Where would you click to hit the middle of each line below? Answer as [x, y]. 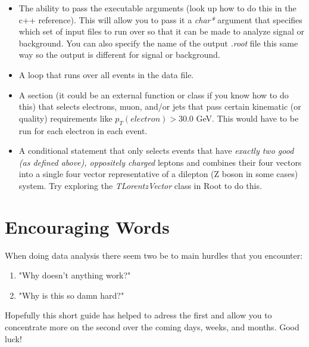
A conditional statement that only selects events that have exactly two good [156, 151]
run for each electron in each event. [83, 130]
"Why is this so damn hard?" [71, 295]
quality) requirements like [65, 118]
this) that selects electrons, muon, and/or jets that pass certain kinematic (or [160, 106]
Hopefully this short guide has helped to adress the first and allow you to [138, 315]
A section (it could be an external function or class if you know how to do [154, 95]
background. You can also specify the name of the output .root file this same [158, 43]
